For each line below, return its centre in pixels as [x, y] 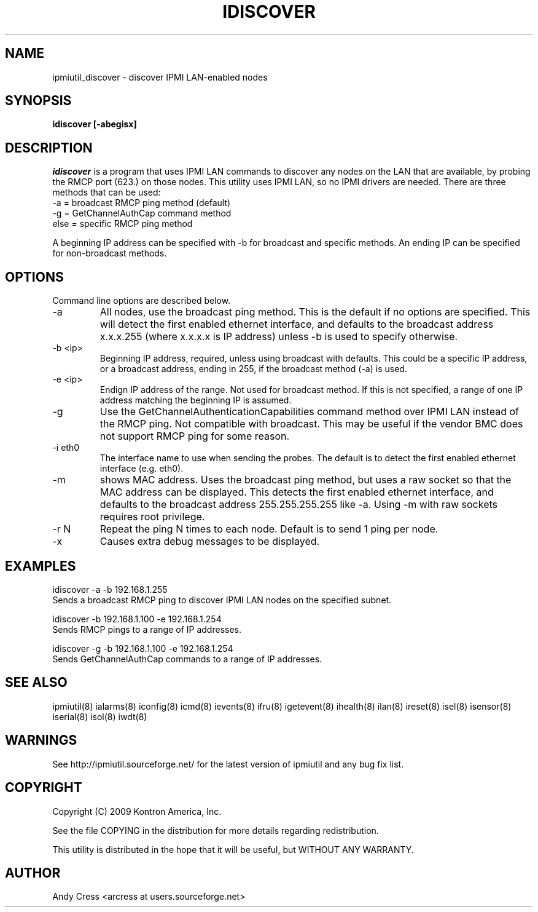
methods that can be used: [107, 192]
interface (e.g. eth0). [142, 469]
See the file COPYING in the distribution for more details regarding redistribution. [216, 830]
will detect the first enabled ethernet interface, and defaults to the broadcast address [297, 324]
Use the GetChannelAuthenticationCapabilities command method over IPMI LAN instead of [309, 412]
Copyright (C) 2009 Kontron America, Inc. [137, 811]
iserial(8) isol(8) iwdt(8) [100, 716]
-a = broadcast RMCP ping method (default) [142, 203]
